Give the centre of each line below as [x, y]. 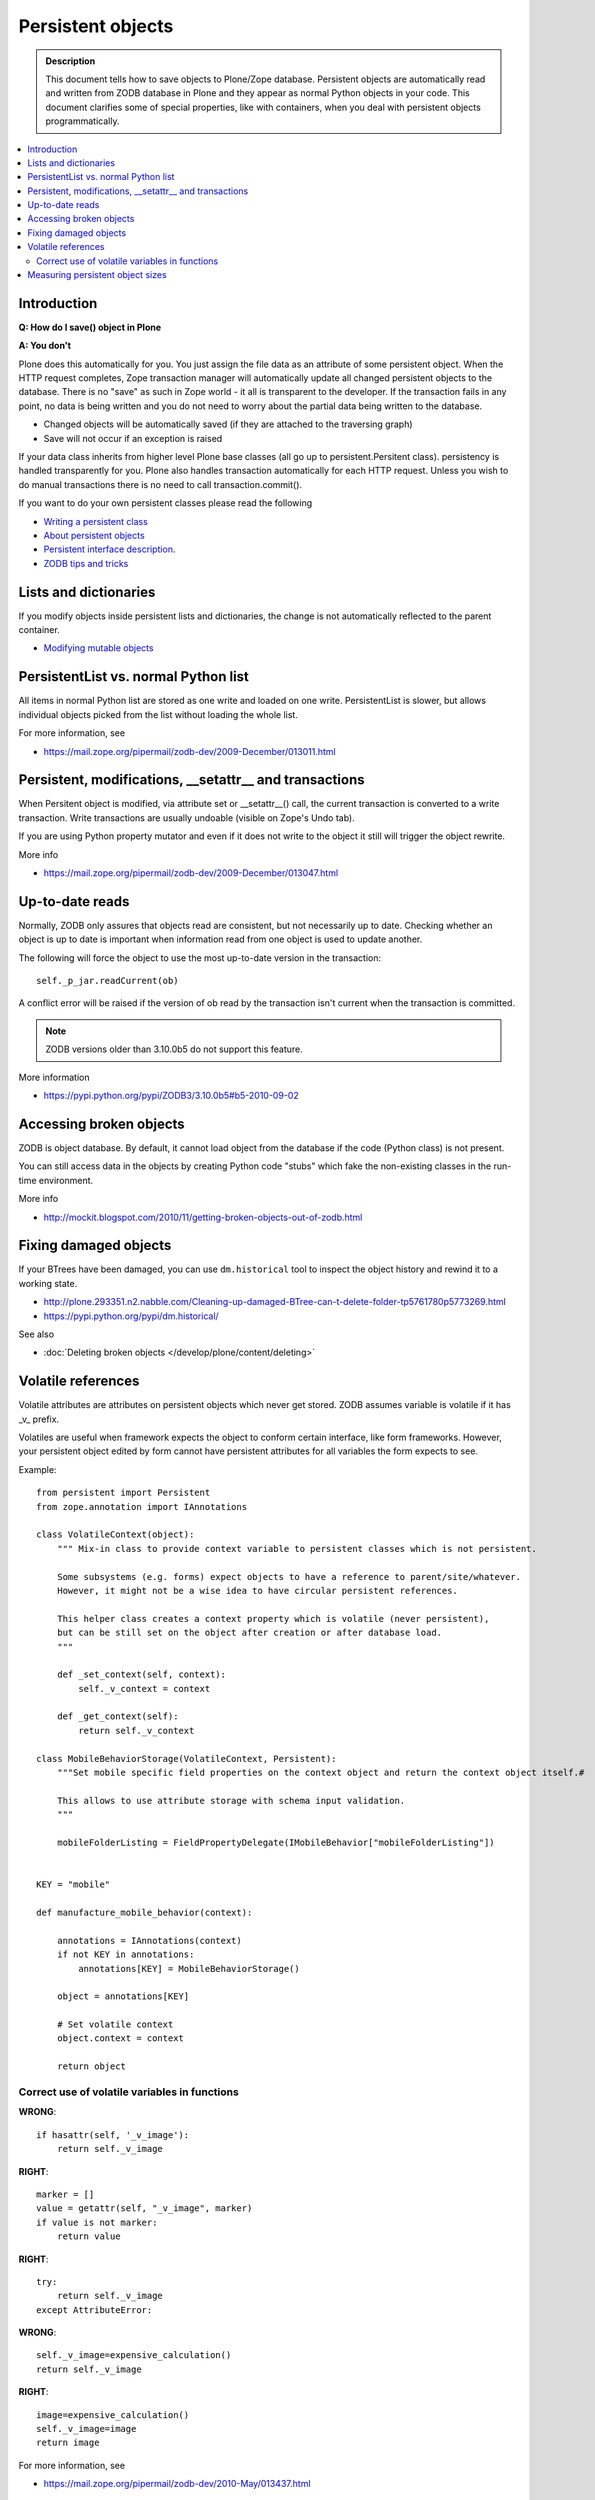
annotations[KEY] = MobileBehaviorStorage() [189, 1968]
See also [36, 1334]
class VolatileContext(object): [115, 1534]
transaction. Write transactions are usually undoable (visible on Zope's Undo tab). [186, 817]
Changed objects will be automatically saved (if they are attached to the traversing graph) [228, 424]
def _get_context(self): [117, 1716]
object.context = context [120, 2038]
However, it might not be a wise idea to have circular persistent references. [257, 1590]
